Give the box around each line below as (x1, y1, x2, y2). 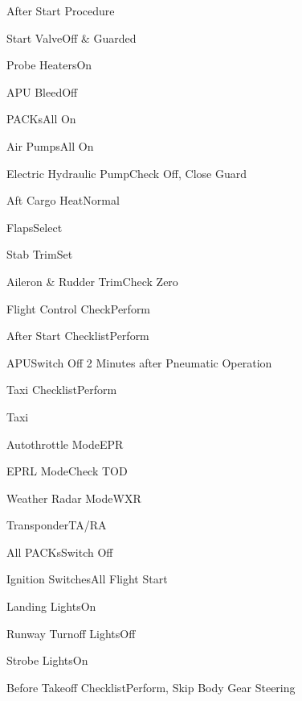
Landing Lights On (6, 598, 96, 615)
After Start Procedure (6, 2, 115, 19)
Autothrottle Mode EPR (6, 435, 124, 452)
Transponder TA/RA (6, 516, 107, 533)
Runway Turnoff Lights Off (6, 624, 136, 641)
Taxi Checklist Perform (6, 381, 117, 398)
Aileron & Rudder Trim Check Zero (6, 272, 178, 289)
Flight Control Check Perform (6, 300, 151, 317)
